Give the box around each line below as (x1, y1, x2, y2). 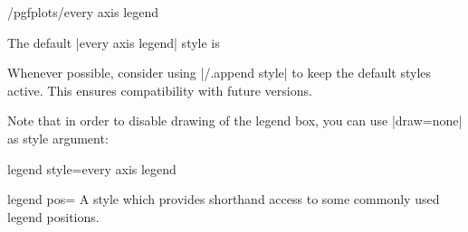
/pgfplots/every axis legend (7, 3, 159, 21)
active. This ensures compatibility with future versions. (7, 80, 312, 99)
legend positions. (7, 207, 100, 226)
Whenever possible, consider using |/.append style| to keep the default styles (7, 63, 432, 82)
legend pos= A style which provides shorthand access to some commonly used (7, 190, 440, 209)
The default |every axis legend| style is (7, 32, 220, 51)
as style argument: (7, 128, 109, 147)
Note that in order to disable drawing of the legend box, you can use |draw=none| (7, 111, 463, 130)
